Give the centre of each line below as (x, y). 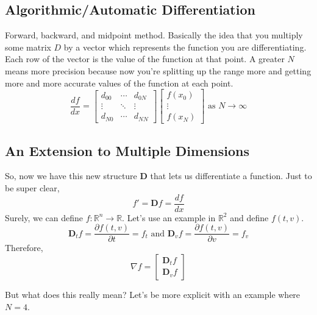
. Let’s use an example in (169, 217)
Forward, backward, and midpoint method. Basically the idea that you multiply (154, 35)
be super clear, (32, 188)
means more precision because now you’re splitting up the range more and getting (158, 70)
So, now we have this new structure (71, 176)
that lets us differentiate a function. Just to (231, 176)
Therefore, (24, 248)
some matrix (28, 47)
